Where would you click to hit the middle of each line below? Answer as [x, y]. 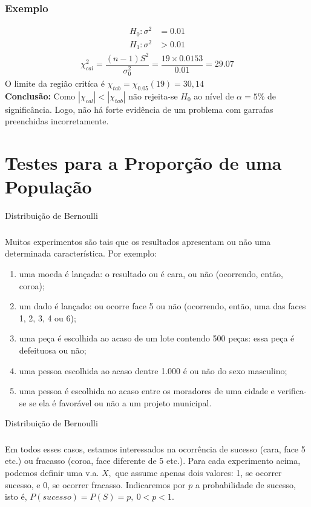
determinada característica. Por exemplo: [81, 253]
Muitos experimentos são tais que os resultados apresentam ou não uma [138, 241]
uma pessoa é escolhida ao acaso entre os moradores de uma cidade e [147, 391]
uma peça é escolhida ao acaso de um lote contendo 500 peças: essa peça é [157, 338]
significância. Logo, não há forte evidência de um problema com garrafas [139, 109]
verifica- [292, 391]
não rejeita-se [153, 96]
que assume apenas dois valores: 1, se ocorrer [198, 473]
